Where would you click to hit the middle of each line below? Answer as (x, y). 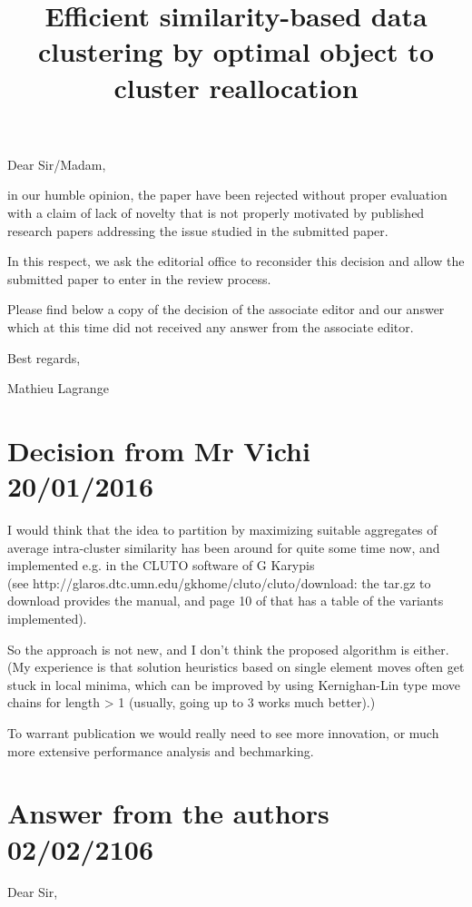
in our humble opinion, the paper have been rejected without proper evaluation (227, 195)
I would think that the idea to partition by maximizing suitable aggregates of (222, 529)
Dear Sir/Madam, (57, 164)
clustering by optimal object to (236, 51)
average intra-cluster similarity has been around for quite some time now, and (224, 547)
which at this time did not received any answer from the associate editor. (211, 326)
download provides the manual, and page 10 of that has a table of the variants (226, 601)
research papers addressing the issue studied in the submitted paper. (198, 230)
